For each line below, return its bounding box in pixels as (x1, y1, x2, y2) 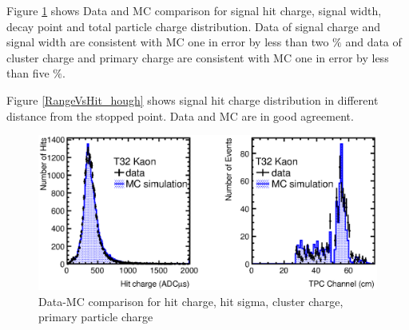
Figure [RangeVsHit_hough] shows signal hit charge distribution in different (6, 91, 379, 108)
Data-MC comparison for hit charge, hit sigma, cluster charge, (38, 292, 343, 309)
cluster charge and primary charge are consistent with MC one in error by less (6, 49, 389, 66)
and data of (345, 34, 402, 50)
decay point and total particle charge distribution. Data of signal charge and (6, 18, 380, 34)
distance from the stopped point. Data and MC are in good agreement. (6, 107, 354, 124)
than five (6, 65, 50, 82)
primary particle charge (38, 308, 153, 325)
